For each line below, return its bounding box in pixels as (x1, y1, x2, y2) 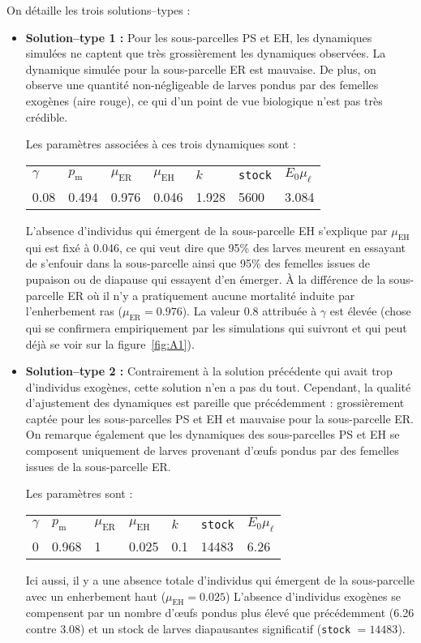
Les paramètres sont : (25, 485, 133, 502)
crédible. (25, 108, 68, 125)
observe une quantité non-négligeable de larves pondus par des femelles (25, 76, 379, 93)
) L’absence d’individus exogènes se (225, 587, 401, 604)
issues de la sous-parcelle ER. (25, 457, 171, 474)
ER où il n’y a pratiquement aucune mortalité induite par (67, 286, 355, 303)
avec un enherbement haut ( (25, 587, 166, 604)
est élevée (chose (329, 302, 411, 319)
